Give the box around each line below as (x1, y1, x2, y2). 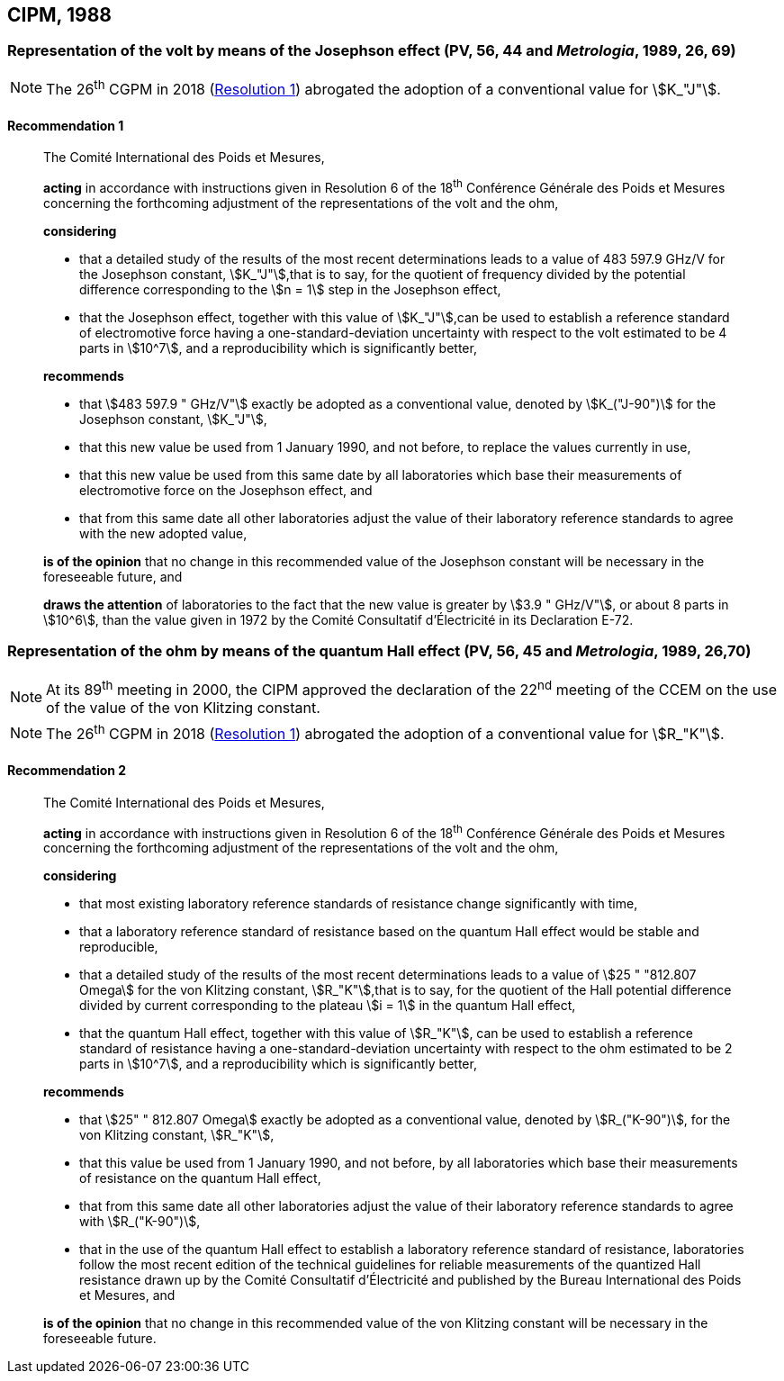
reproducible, (79, 939, 158, 955)
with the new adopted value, (79, 526, 248, 541)
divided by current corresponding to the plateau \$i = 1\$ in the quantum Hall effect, (79, 997, 576, 1014)
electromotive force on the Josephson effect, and (79, 483, 373, 498)
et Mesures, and (79, 1287, 176, 1304)
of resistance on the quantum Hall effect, (79, 1170, 321, 1187)
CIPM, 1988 (7, 4, 112, 26)
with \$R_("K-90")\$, (79, 1214, 201, 1230)
